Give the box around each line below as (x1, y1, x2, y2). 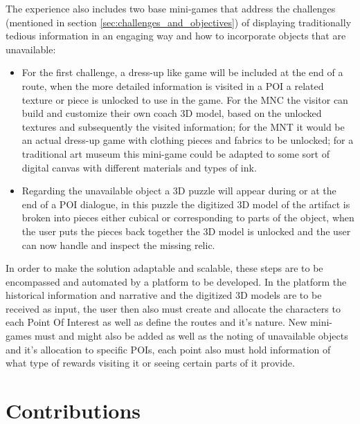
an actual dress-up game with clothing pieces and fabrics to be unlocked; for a (21, 133, 354, 147)
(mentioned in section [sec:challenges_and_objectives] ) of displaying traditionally (6, 15, 352, 29)
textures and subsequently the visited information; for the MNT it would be (21, 119, 345, 133)
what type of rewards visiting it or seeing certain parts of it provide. (6, 356, 295, 370)
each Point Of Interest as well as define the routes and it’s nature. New (6, 315, 307, 329)
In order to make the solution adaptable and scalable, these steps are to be (6, 261, 323, 275)
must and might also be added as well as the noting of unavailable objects (35, 329, 348, 343)
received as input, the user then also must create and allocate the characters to (6, 301, 341, 315)
